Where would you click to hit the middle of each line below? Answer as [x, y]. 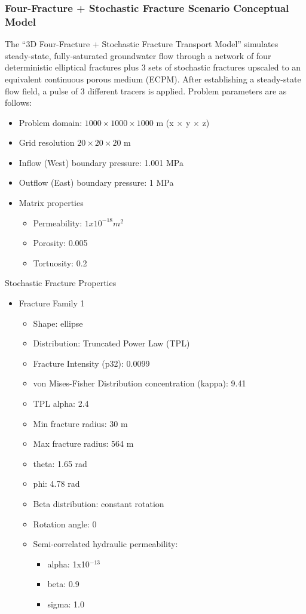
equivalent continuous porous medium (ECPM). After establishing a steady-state [153, 79]
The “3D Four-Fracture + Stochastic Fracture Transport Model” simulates [142, 44]
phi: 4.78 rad [56, 483]
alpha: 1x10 [68, 564]
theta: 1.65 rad [60, 463]
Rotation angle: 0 [65, 524]
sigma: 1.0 [66, 604]
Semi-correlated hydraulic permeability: [105, 544]
